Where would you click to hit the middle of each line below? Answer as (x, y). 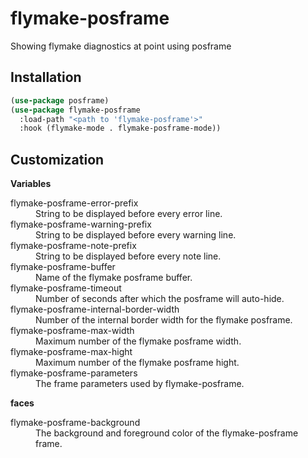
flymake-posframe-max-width (72, 331)
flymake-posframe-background (75, 423)
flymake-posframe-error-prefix (74, 203)
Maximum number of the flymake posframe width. (138, 341)
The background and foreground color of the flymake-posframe (167, 433)
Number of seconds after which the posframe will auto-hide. (160, 299)
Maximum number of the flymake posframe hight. (137, 363)
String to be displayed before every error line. (129, 214)
